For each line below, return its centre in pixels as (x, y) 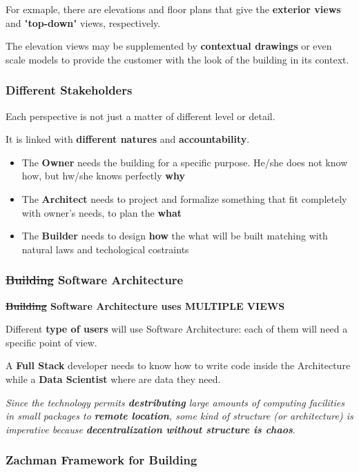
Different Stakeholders (69, 90)
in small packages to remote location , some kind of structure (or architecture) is (179, 416)
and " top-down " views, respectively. (83, 22)
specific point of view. (51, 342)
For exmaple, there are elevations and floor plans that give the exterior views (173, 9)
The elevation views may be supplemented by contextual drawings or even (169, 46)
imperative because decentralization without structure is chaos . (151, 429)
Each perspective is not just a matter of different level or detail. (140, 116)
